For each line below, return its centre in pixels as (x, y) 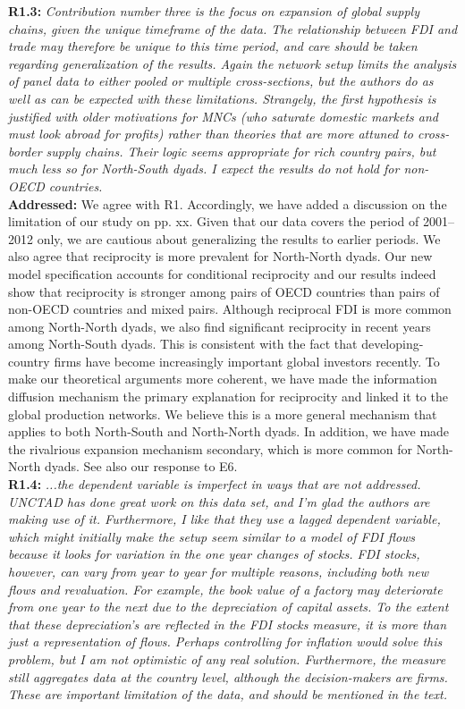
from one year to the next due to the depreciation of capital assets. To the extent (228, 607)
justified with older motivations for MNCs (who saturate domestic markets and (223, 116)
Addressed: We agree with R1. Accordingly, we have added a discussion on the (228, 203)
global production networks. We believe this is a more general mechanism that (223, 414)
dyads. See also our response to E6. (141, 466)
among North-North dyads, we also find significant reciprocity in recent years (220, 326)
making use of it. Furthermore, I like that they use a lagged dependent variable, (224, 519)
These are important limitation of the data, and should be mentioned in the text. (228, 694)
